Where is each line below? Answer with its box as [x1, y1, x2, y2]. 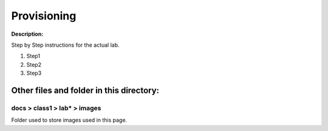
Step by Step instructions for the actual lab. [11, 41, 120, 49]
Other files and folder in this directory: [11, 85, 160, 95]
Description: [11, 30, 44, 38]
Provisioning [11, 9, 77, 22]
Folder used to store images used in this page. [11, 116, 128, 124]
